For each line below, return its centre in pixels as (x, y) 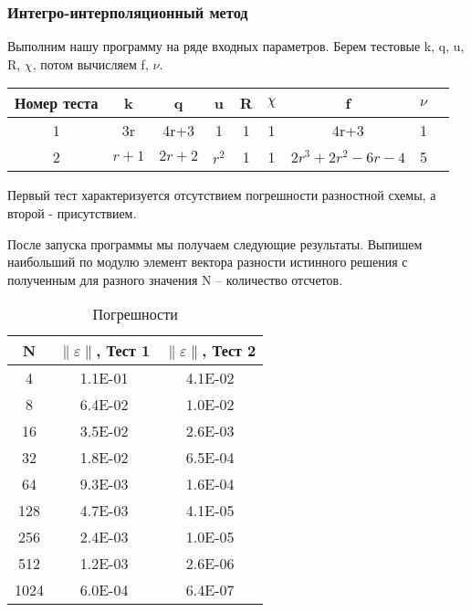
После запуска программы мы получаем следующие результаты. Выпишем (215, 243)
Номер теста (57, 103)
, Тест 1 (123, 351)
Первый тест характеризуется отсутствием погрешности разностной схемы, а (222, 195)
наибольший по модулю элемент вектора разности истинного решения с (208, 262)
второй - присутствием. (72, 213)
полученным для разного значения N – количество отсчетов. (175, 279)
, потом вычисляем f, (90, 63)
